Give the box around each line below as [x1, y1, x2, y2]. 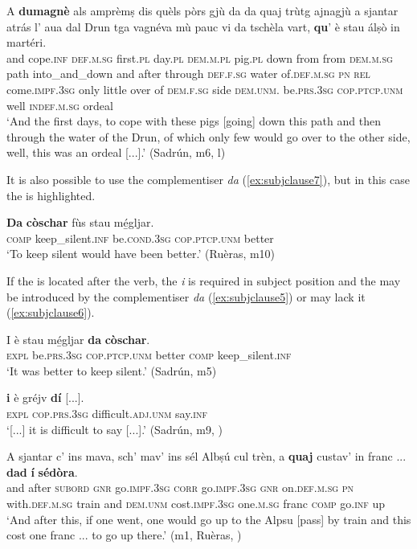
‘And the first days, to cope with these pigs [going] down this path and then [6, 113, 381, 129]
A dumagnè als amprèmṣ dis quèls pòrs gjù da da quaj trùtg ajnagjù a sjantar [6, 2, 399, 18]
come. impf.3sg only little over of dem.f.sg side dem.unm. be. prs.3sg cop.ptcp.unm [6, 80, 403, 97]
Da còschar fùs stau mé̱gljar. [6, 214, 154, 231]
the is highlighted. [6, 186, 96, 203]
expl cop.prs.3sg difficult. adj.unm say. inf [6, 405, 207, 422]
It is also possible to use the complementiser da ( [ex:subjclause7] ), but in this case [6, 170, 410, 187]
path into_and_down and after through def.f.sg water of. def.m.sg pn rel [6, 65, 370, 82]
